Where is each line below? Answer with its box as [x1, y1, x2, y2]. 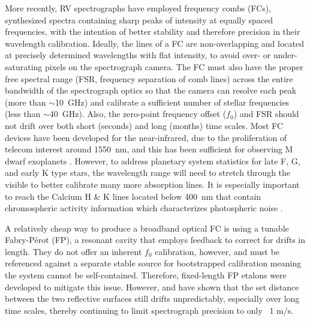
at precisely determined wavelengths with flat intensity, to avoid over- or [5, 49, 271, 61]
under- [273, 49, 297, 61]
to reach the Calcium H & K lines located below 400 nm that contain [5, 190, 261, 202]
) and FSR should [233, 107, 299, 120]
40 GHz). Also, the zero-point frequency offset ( [49, 107, 227, 120]
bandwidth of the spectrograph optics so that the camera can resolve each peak [5, 84, 297, 97]
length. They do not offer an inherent [5, 245, 142, 257]
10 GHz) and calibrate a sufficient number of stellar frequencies [55, 95, 290, 108]
